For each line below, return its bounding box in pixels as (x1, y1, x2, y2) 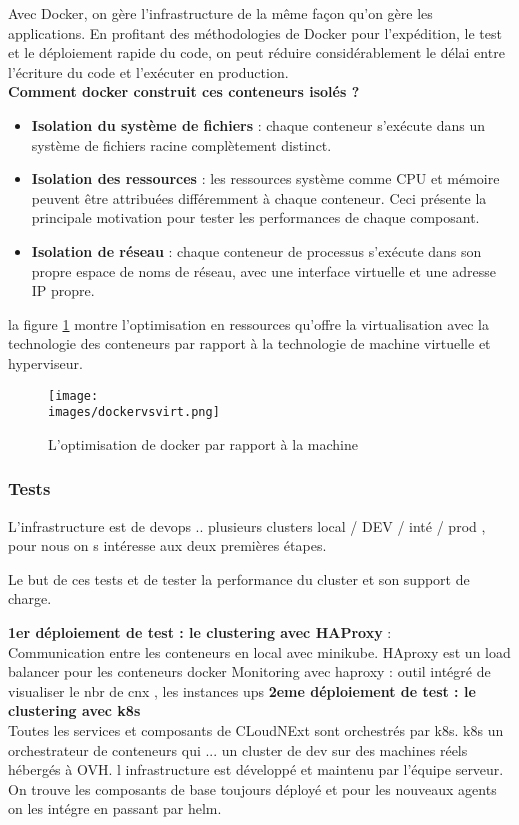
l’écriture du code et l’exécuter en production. (8, 61, 289, 82)
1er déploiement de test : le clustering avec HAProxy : (8, 622, 392, 642)
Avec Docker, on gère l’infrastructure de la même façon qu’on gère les (8, 3, 433, 23)
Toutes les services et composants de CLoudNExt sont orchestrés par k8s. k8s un (8, 719, 504, 740)
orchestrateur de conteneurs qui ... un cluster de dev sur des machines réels (8, 739, 468, 760)
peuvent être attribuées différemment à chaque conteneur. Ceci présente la (31, 187, 487, 208)
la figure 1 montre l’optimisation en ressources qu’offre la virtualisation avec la (8, 313, 489, 334)
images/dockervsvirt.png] (48, 405, 220, 420)
